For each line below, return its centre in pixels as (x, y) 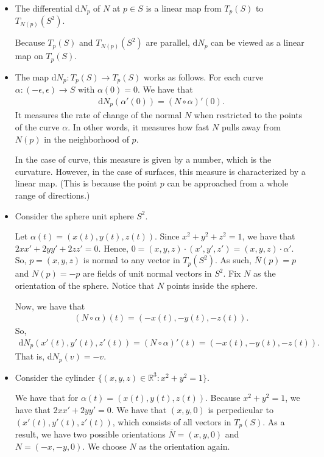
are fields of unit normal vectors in (147, 273)
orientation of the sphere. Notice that (85, 285)
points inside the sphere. (212, 285)
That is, (30, 356)
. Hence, (113, 248)
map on (29, 56)
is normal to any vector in (132, 260)
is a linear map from (184, 8)
